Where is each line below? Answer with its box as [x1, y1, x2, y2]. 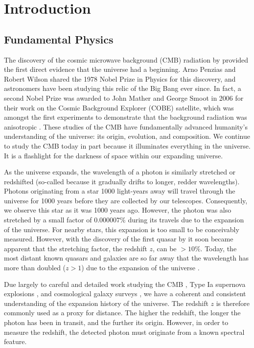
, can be [152, 243, 177, 253]
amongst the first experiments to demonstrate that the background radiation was [4, 112, 247, 122]
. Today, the [200, 243, 237, 253]
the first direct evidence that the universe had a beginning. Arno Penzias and [4, 64, 236, 74]
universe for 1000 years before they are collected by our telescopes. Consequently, [4, 195, 248, 205]
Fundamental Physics [4, 31, 114, 46]
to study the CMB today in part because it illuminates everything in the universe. [4, 140, 251, 151]
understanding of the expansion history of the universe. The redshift [4, 298, 208, 308]
